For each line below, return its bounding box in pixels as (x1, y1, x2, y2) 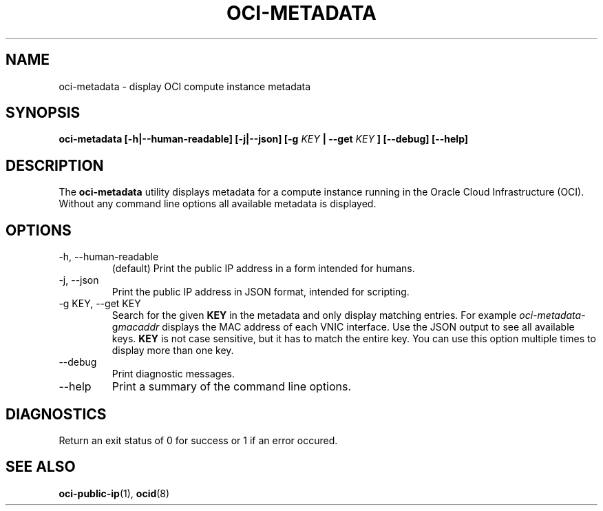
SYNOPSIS (6, 104, 81, 122)
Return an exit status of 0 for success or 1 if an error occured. (59, 434, 338, 446)
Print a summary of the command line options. (112, 379, 352, 394)
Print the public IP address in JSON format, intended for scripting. (112, 286, 410, 298)
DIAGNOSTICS (6, 405, 107, 423)
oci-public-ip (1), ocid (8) (59, 487, 170, 499)
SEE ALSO (6, 458, 76, 476)
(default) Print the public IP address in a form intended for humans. (112, 262, 415, 275)
